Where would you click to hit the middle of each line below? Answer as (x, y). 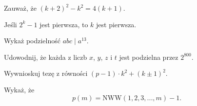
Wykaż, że (19, 89)
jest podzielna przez (149, 57)
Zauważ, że (20, 8)
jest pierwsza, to (64, 24)
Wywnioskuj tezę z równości (46, 73)
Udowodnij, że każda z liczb (46, 57)
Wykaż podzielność (32, 41)
